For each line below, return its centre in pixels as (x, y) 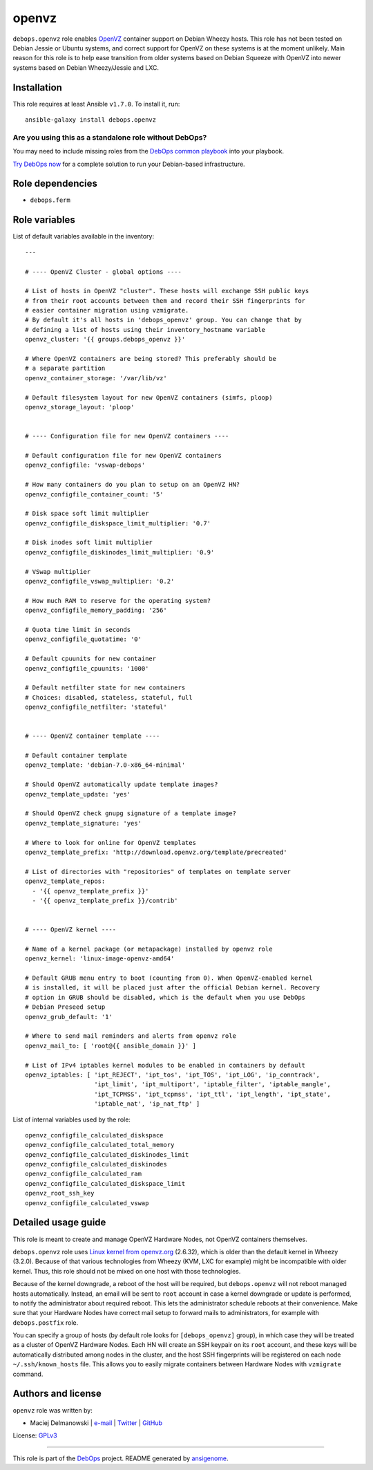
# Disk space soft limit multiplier (87, 514)
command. (28, 1374)
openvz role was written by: (52, 1410)
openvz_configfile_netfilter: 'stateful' (96, 707)
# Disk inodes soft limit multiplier (89, 542)
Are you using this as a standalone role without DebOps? (110, 137)
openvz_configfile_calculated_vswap (87, 1203)
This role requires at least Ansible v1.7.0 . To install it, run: (96, 104)
